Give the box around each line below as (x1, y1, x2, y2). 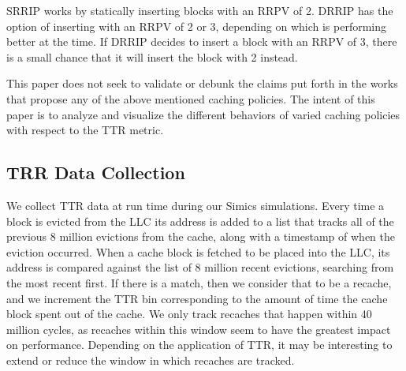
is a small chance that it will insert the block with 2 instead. (6, 48, 298, 65)
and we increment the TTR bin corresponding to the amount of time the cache (6, 290, 388, 306)
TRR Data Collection (6, 160, 185, 185)
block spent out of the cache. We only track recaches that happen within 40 (6, 305, 372, 322)
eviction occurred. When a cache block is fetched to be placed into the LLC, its (6, 243, 390, 260)
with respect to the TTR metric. (6, 122, 164, 138)
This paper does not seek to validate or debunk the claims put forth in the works (6, 75, 398, 92)
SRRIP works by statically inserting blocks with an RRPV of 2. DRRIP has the (6, 2, 393, 18)
